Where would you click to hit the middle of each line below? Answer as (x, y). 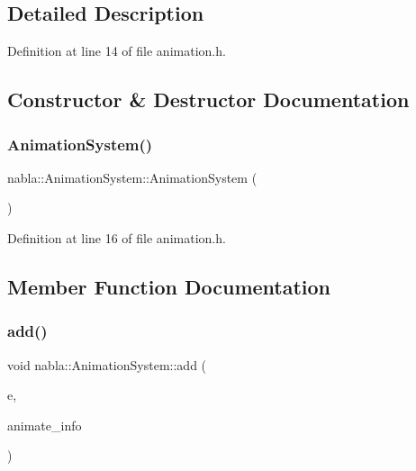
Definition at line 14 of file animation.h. (117, 51)
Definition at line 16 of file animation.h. (117, 237)
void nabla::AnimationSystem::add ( (107, 364)
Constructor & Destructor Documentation (208, 100)
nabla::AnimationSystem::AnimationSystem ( (132, 177)
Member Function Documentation (169, 286)
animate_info (45, 425)
